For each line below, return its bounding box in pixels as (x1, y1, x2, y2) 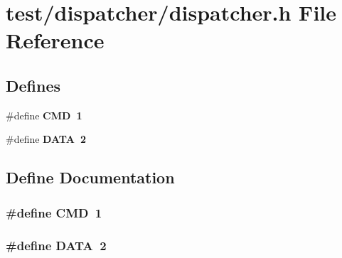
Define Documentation (6, 166, 175, 188)
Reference (6, 26, 105, 55)
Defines (6, 74, 61, 96)
